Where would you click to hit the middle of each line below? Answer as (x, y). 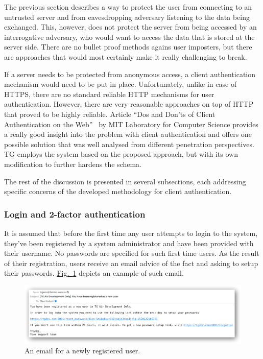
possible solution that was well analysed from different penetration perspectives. (129, 144)
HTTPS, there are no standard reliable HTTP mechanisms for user (109, 94)
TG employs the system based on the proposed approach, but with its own (121, 154)
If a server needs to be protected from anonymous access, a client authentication (130, 74)
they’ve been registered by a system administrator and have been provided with (129, 243)
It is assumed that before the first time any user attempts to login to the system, (131, 233)
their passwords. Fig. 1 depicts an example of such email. (94, 273)
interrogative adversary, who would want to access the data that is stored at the (129, 37)
